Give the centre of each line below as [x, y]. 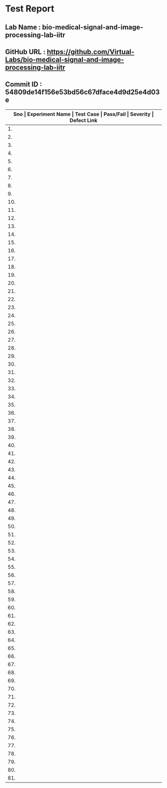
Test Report [30, 9]
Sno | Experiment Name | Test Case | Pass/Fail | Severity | [83, 114]
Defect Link [83, 120]
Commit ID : [24, 85]
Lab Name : [23, 27]
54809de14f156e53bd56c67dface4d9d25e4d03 [83, 92]
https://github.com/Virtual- [91, 52]
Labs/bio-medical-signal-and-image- [65, 60]
